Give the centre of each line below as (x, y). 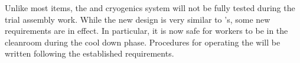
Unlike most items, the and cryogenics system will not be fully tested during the (150, 8)
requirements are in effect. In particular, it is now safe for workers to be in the (146, 31)
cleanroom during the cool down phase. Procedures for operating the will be (143, 42)
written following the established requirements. (89, 53)
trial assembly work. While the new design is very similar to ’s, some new (138, 19)
